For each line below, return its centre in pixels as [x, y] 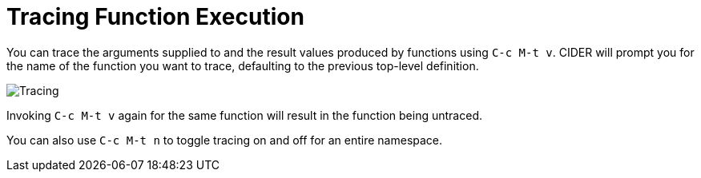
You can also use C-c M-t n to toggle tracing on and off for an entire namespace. [225, 140]
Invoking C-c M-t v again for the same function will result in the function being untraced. [244, 115]
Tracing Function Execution [155, 17]
